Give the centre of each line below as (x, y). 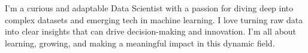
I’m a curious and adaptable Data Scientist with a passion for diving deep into (149, 8)
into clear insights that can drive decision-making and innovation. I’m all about (151, 31)
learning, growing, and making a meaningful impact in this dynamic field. (140, 43)
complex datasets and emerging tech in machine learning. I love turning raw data (154, 19)
